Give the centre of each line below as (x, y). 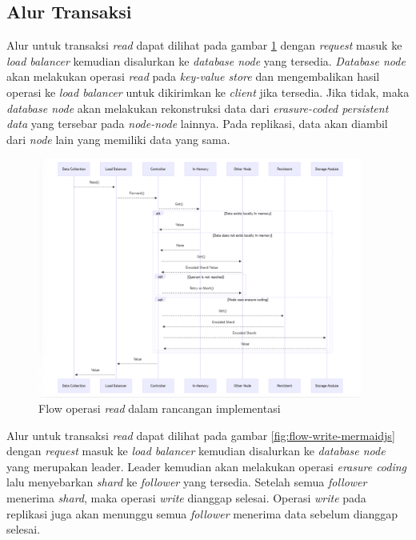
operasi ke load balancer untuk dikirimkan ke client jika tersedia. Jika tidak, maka (208, 92)
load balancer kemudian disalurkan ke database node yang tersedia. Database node (206, 60)
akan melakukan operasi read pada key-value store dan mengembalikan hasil (193, 76)
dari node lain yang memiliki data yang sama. (118, 139)
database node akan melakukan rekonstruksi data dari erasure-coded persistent (198, 108)
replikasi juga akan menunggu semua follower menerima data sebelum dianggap (202, 513)
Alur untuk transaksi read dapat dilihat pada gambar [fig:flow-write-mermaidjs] (201, 435)
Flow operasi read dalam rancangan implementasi (160, 408)
